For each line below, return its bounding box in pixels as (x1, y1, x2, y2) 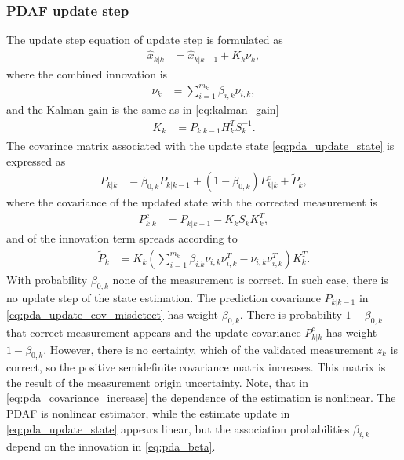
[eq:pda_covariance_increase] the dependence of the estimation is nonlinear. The (6, 389, 396, 406)
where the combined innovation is (6, 65, 168, 82)
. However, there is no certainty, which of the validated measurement (43, 341, 373, 357)
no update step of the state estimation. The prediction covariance (6, 289, 321, 305)
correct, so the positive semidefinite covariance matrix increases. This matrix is (6, 359, 386, 375)
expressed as (6, 152, 66, 169)
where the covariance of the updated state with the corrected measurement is (6, 194, 377, 210)
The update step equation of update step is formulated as (6, 31, 283, 48)
